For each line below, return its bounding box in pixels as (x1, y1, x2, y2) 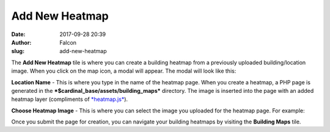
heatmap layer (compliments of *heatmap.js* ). (11, 95, 128, 103)
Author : (11, 38, 32, 46)
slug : (11, 48, 24, 55)
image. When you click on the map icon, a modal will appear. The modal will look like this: (11, 67, 237, 75)
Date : (11, 31, 26, 38)
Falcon (59, 38, 76, 46)
